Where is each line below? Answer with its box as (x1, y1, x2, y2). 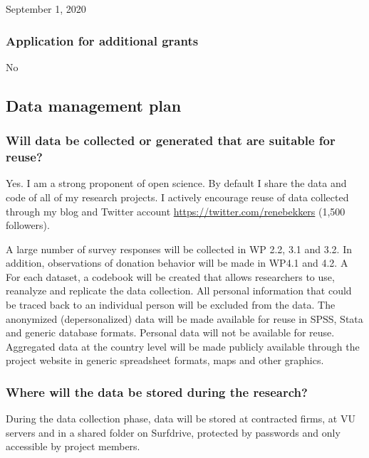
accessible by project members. (6, 439, 140, 454)
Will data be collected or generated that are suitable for (6, 132, 336, 149)
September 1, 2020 (6, 1, 86, 16)
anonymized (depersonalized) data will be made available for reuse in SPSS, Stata (6, 311, 363, 326)
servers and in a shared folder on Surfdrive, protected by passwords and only (6, 425, 341, 440)
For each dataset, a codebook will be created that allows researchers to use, (6, 269, 335, 284)
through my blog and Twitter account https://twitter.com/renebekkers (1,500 (6, 203, 345, 218)
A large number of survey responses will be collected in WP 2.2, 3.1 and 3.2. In (6, 241, 352, 256)
